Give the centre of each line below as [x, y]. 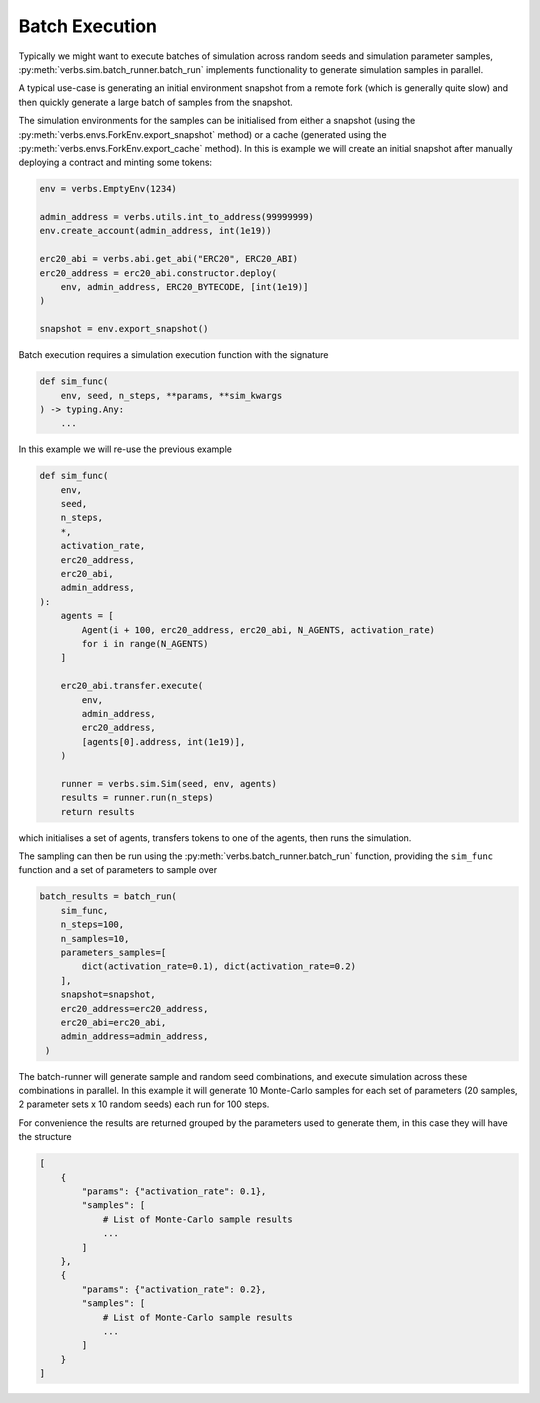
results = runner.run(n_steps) [137, 798]
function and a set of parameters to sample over [118, 870]
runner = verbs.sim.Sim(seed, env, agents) [168, 783]
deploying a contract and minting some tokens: [115, 162]
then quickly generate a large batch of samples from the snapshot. [156, 102]
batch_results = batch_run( [108, 896]
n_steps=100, [92, 924]
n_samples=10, [95, 938]
